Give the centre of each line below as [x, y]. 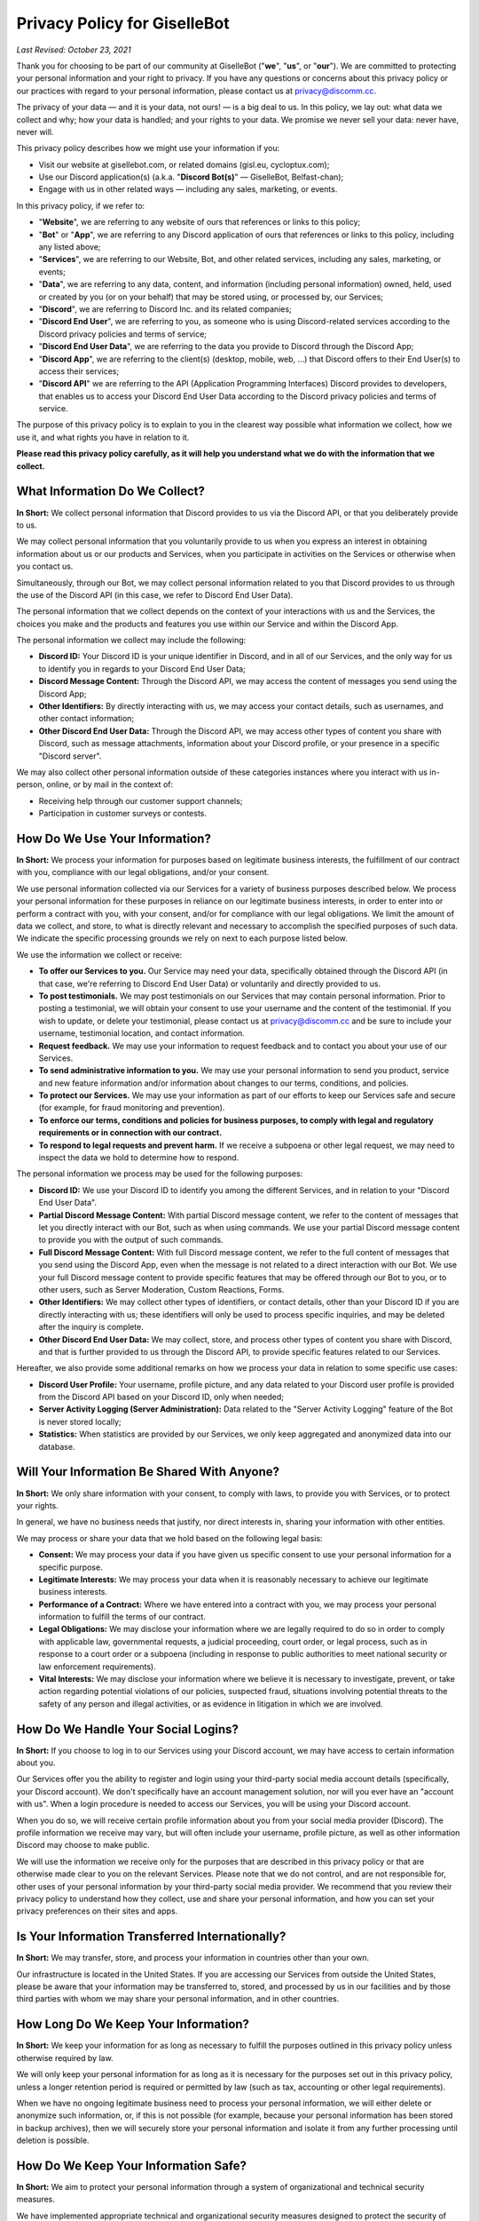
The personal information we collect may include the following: [131, 641]
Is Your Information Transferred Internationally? [151, 1937]
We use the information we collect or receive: [99, 954]
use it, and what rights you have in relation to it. [103, 437]
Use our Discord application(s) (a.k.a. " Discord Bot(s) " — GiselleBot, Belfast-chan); [191, 177]
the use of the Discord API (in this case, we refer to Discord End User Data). [155, 594]
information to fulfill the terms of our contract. [122, 1617]
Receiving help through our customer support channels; [141, 800]
